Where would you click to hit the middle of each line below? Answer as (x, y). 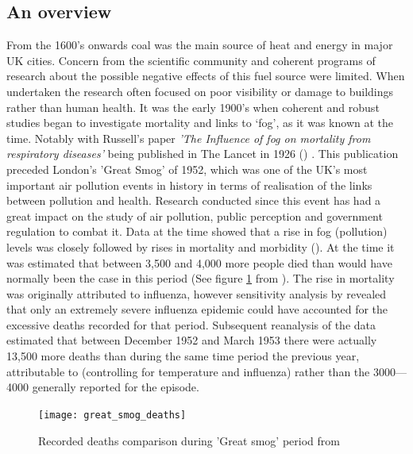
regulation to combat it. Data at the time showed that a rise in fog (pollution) (197, 231)
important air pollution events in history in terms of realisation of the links (189, 185)
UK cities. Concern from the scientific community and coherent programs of (191, 60)
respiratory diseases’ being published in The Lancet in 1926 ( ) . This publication (203, 154)
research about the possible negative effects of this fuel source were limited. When (206, 76)
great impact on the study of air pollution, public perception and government (195, 215)
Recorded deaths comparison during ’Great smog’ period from (189, 440)
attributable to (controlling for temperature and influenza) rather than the (188, 371)
